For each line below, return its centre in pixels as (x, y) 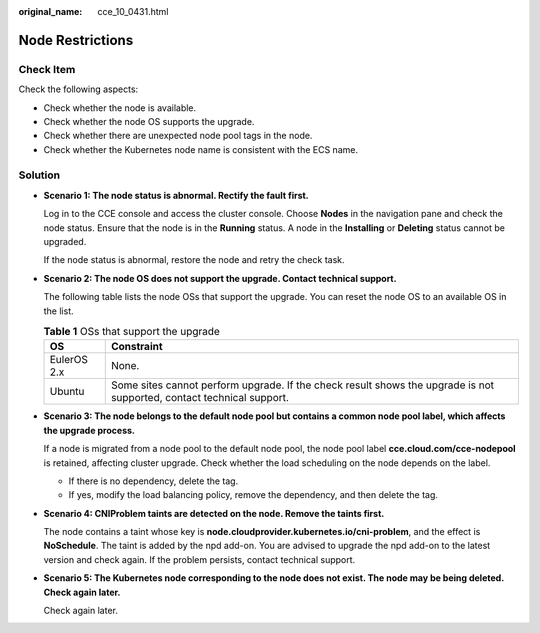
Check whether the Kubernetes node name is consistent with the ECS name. (201, 149)
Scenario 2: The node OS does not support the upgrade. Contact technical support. (220, 278)
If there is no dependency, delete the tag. (153, 481)
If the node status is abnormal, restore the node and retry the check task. (194, 260)
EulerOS (69, 360)
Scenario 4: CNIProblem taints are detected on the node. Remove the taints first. (214, 513)
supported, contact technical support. (200, 398)
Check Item (47, 69)
